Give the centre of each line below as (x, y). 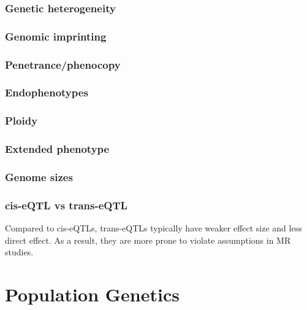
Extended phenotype (57, 149)
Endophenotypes (47, 92)
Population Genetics (92, 294)
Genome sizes (39, 176)
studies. (19, 252)
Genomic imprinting (56, 36)
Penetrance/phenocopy (63, 64)
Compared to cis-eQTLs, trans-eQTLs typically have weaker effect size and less (153, 228)
